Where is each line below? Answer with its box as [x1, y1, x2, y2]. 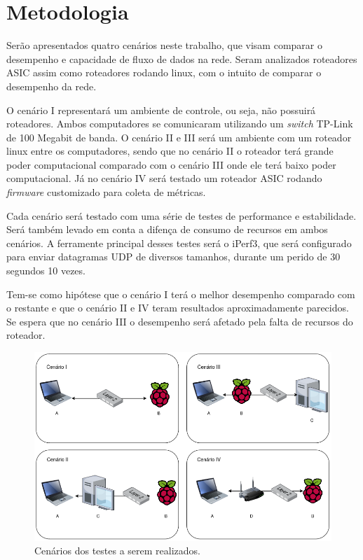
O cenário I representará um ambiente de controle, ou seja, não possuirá [6, 102, 316, 117]
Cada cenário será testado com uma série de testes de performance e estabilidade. [6, 208, 357, 223]
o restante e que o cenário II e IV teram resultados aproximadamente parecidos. [6, 300, 349, 315]
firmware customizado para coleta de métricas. [6, 185, 206, 199]
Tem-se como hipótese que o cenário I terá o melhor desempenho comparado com [6, 286, 355, 301]
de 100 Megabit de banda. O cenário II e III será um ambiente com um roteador [6, 129, 352, 144]
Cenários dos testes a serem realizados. [34, 543, 200, 558]
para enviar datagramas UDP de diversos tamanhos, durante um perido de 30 [6, 249, 341, 264]
